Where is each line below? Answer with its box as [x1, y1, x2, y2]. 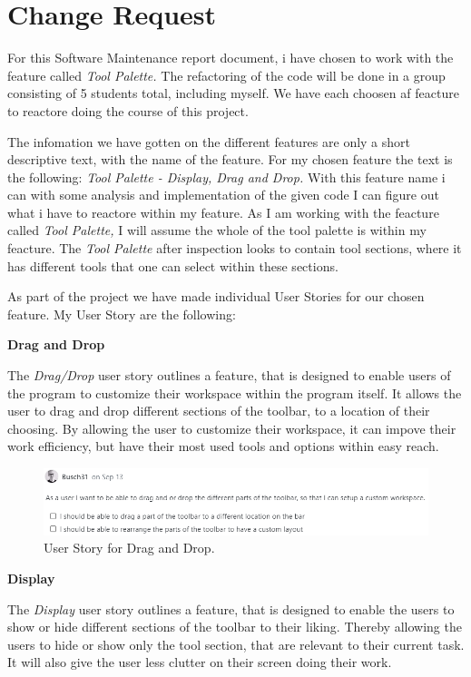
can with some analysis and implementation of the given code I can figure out [7, 185, 439, 204]
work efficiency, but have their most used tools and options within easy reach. [7, 437, 439, 456]
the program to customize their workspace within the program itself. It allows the [7, 383, 462, 402]
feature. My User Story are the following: [7, 304, 236, 323]
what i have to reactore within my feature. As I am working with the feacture [7, 202, 439, 221]
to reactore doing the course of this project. [7, 101, 249, 120]
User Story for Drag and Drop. [44, 538, 215, 557]
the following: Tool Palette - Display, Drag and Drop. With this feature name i [7, 167, 446, 186]
